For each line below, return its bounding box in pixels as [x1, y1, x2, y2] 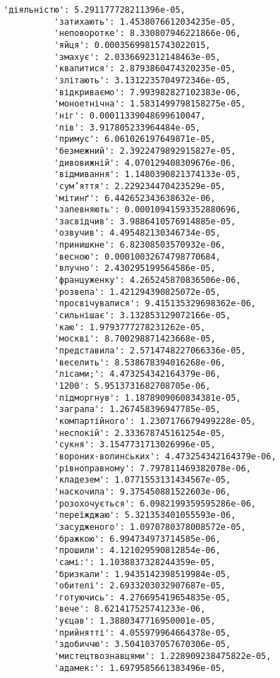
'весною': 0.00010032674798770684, [54, 251, 221, 262]
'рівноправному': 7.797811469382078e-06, [54, 463, 251, 473]
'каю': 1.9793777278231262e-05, [54, 322, 206, 332]
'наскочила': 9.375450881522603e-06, [54, 486, 231, 497]
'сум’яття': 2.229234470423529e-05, [54, 181, 226, 191]
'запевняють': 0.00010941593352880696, [54, 205, 241, 215]
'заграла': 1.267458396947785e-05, [54, 404, 221, 415]
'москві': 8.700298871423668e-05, [54, 334, 216, 344]
